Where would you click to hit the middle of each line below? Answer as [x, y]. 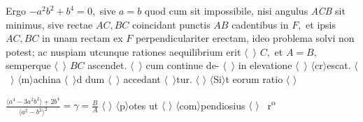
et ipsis [321, 24]
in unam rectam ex [83, 38]
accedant [142, 78]
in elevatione [265, 65]
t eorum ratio [254, 78]
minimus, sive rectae [49, 24]
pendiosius [223, 105]
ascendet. [107, 65]
